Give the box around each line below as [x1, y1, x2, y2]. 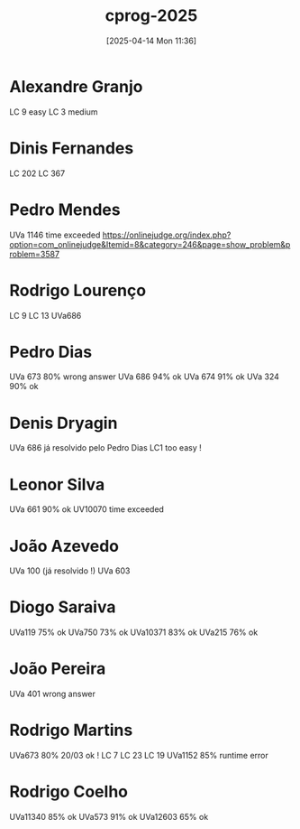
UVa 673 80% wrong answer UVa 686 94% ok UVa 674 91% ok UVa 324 [9, 371, 279, 382]
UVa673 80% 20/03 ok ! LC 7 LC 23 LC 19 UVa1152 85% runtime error [9, 750, 268, 761]
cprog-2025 [105, 5, 198, 26]
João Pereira [9, 658, 106, 679]
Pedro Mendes [9, 200, 121, 219]
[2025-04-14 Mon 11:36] [106, 35, 196, 46]
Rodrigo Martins [9, 720, 133, 741]
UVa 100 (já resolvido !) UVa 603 [9, 565, 131, 576]
